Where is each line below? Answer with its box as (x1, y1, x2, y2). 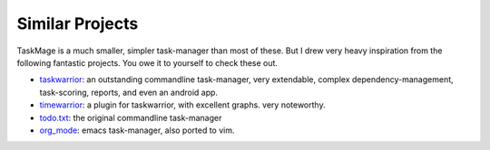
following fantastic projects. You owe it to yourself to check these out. (16, 57, 279, 68)
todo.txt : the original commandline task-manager (39, 112, 222, 123)
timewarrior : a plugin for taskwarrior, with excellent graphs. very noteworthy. (39, 99, 326, 110)
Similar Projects (16, 14, 139, 33)
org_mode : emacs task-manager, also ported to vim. (39, 125, 235, 136)
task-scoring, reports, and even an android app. (39, 87, 218, 98)
